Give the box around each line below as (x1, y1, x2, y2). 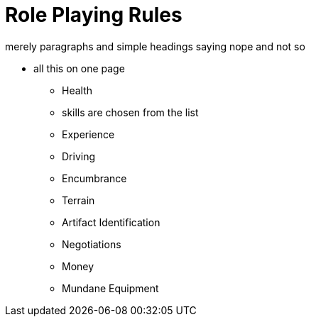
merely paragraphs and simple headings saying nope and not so (5, 40, 305, 52)
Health (62, 84, 93, 96)
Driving (62, 150, 96, 162)
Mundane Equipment (62, 282, 159, 294)
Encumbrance (62, 172, 127, 184)
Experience (62, 128, 115, 140)
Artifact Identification (62, 216, 160, 228)
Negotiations (62, 238, 121, 250)
